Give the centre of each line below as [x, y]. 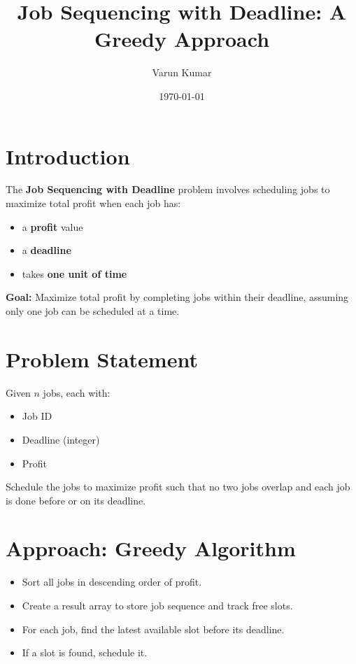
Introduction [68, 156]
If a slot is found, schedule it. [85, 652]
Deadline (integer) [61, 439]
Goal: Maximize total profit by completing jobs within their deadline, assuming [177, 297]
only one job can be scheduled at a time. [93, 311]
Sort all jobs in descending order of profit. [112, 582]
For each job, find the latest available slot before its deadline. [153, 629]
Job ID [37, 416]
